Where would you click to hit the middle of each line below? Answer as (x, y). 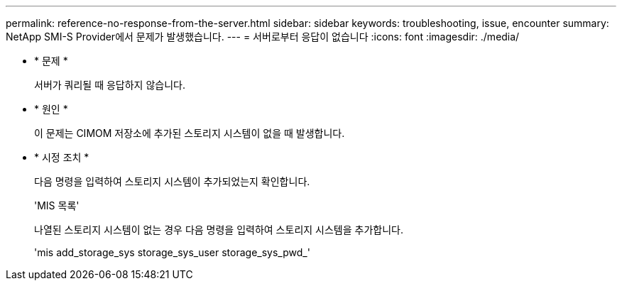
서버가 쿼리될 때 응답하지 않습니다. (110, 85)
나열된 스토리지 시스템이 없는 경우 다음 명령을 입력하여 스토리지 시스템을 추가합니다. (219, 230)
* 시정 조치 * (62, 157)
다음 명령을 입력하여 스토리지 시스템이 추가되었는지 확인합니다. (172, 181)
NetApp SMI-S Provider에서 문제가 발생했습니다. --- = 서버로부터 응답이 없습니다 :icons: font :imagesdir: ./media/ (263, 37)
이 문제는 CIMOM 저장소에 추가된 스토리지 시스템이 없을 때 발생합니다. (190, 133)
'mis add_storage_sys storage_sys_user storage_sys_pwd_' (172, 252)
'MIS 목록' (57, 205)
